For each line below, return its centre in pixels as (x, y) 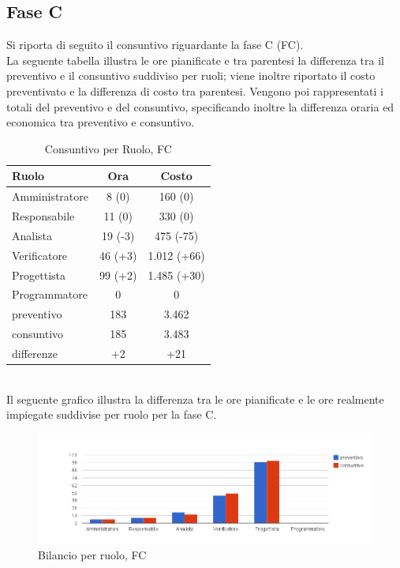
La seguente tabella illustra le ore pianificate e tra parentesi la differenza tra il (195, 60)
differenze (35, 353)
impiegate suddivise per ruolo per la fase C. (112, 414)
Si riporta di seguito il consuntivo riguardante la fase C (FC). (155, 45)
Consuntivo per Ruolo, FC (108, 148)
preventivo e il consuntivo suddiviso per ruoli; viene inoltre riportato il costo (191, 75)
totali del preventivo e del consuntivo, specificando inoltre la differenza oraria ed (200, 106)
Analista (32, 235)
